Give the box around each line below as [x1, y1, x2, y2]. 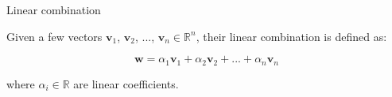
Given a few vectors [6, 28, 103, 44]
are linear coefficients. [73, 75, 179, 91]
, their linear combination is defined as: [196, 28, 387, 44]
